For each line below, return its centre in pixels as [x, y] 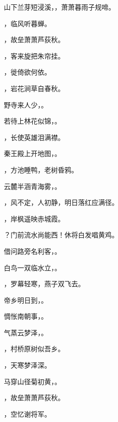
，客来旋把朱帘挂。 [34, 55]
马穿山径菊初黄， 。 [33, 381]
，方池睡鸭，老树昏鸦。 [41, 169]
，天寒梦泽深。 [27, 365]
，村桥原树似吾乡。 [34, 349]
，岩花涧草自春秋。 [34, 88]
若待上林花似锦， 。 [33, 121]
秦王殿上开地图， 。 [33, 153]
